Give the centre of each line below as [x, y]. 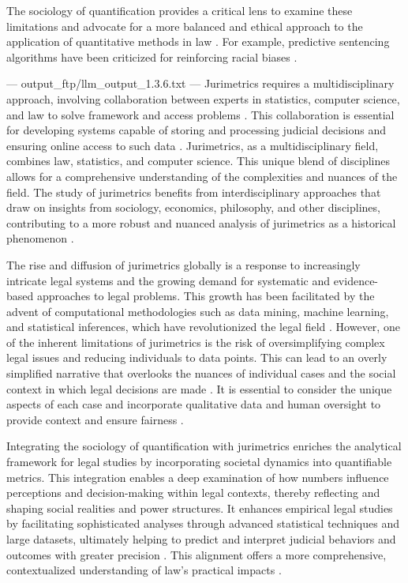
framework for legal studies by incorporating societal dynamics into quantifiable [199, 462]
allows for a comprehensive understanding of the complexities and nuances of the [202, 176]
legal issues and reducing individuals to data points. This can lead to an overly [197, 357]
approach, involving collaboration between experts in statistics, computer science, [203, 98]
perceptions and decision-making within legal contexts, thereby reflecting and [193, 493]
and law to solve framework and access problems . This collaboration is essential [200, 114]
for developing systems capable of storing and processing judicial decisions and [197, 130]
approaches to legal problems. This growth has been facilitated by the [206, 296]
